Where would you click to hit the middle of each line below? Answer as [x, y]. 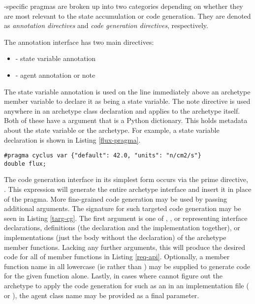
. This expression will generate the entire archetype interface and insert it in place [128, 189]
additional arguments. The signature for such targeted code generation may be [123, 208]
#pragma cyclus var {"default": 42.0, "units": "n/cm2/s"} [103, 156]
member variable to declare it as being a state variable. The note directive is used [127, 101]
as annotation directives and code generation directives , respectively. [106, 25]
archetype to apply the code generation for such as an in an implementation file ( [127, 285]
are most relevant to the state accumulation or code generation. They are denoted [127, 15]
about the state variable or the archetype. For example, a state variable [112, 130]
